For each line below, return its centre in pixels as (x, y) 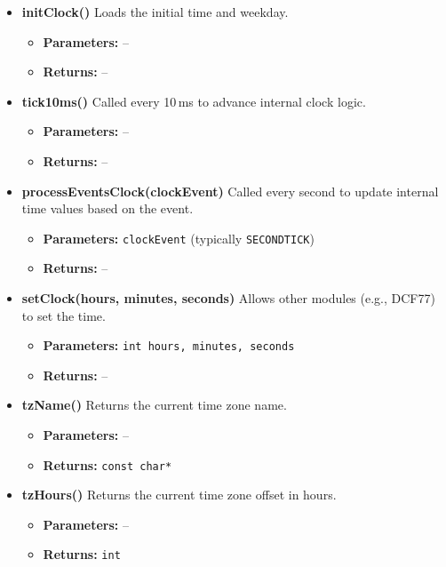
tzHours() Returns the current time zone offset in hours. (179, 495)
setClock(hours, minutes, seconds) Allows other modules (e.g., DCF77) (228, 298)
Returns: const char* (108, 464)
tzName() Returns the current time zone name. (154, 405)
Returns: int (82, 554)
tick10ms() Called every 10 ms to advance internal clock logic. (194, 101)
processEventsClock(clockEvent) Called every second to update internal (230, 191)
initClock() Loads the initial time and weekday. (155, 12)
